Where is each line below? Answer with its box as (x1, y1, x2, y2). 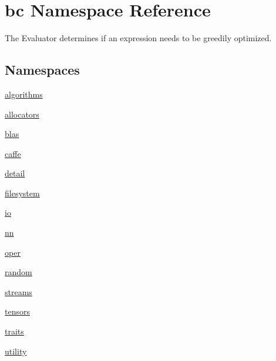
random (5, 266, 32, 278)
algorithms (5, 88, 43, 100)
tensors (5, 305, 30, 317)
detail (5, 167, 25, 179)
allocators (5, 108, 39, 120)
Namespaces (5, 61, 80, 79)
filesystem (5, 186, 40, 199)
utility (5, 345, 27, 357)
